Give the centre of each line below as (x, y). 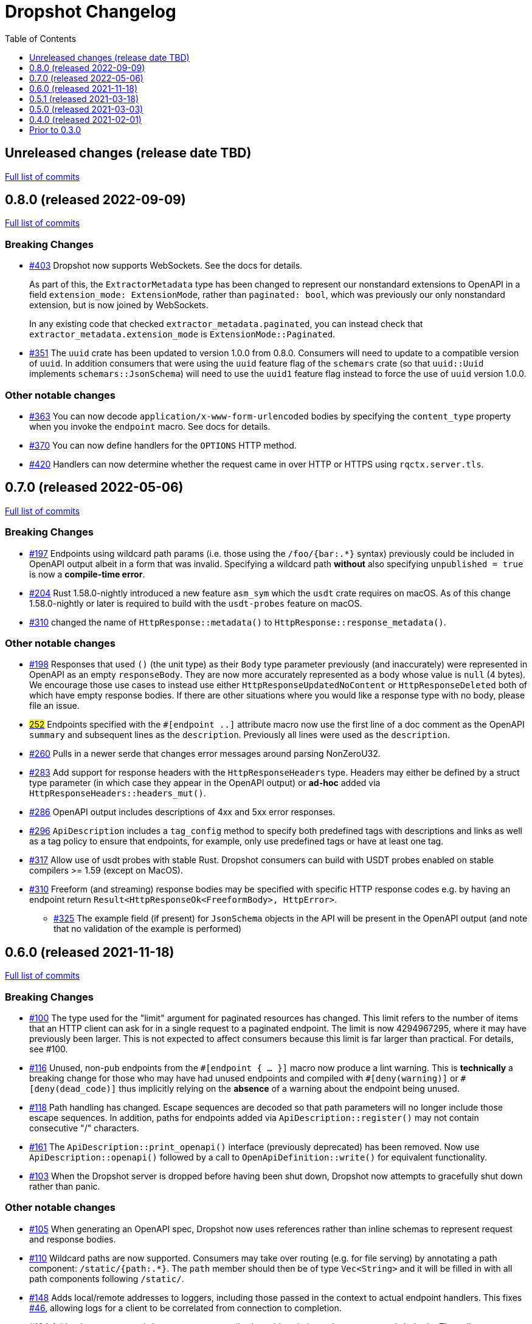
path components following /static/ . (107, 1278)
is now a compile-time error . (87, 574)
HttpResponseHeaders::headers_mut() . (118, 793)
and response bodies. (73, 1239)
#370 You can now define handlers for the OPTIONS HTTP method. (163, 445)
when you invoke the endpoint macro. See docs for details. (150, 426)
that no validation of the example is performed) (148, 929)
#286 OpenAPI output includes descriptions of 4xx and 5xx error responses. (182, 812)
